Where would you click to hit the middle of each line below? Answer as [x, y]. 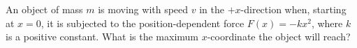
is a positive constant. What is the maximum [102, 37]
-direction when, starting [293, 9]
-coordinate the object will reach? [279, 37]
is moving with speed [143, 9]
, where [327, 23]
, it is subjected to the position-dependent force [143, 23]
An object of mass [44, 9]
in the [212, 9]
